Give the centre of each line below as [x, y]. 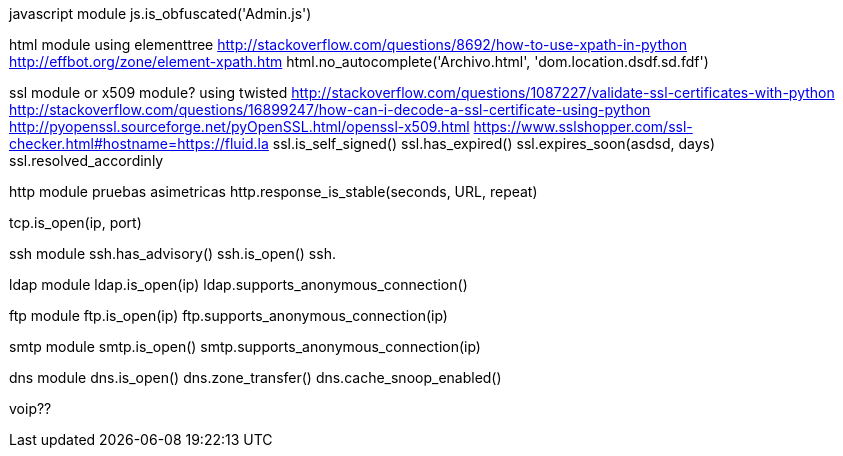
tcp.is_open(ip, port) [75, 222]
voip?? [30, 408]
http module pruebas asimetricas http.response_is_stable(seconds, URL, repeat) [273, 191]
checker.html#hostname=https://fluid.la [139, 143]
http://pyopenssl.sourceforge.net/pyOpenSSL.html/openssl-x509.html [239, 126]
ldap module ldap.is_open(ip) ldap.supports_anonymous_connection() [238, 284]
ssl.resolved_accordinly [86, 160]
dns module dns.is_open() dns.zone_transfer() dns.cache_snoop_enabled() [255, 377]
